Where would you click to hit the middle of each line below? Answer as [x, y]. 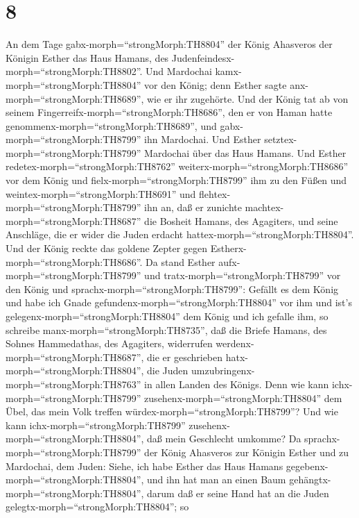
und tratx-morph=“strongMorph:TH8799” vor [243, 275]
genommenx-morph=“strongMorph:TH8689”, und [111, 125]
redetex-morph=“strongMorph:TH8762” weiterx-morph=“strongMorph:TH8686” [177, 166]
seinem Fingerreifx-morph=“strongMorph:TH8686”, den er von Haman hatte [169, 112]
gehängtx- [310, 479]
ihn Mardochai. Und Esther [203, 139]
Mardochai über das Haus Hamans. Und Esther [245, 152]
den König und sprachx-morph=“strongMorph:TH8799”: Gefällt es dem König [172, 289]
